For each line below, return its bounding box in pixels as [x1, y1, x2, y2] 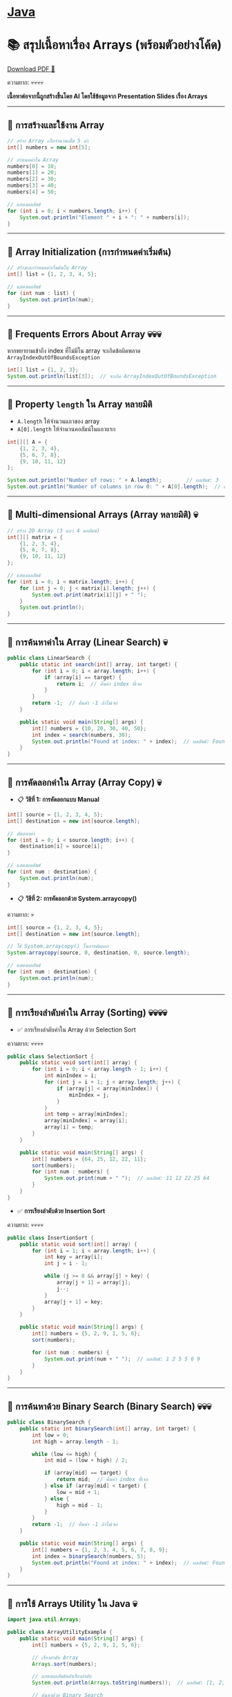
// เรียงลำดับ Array [32, 1654, 79, 1661]
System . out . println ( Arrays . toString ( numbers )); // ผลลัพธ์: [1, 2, [32, 1680, 226, 1687]
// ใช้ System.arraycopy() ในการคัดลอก [7, 943, 109, 950]
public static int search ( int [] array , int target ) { [19, 661, 177, 668]
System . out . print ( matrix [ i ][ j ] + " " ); [32, 591, 147, 598]
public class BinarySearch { [7, 1419, 91, 1426]
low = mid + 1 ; [56, 1489, 100, 1496]
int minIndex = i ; [43, 1072, 97, 1079]
